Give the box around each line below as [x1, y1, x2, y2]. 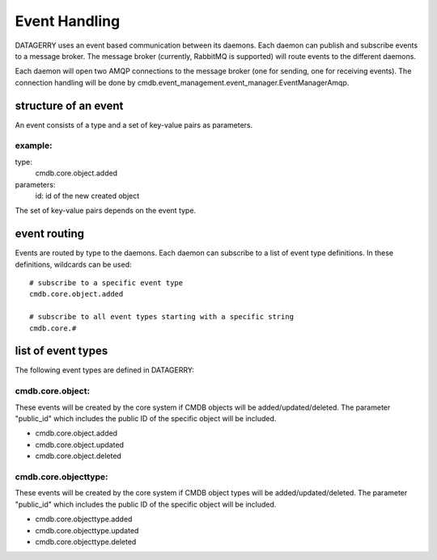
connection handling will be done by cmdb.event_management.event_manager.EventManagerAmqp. [15, 78, 350, 87]
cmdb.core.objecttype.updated [35, 525, 139, 535]
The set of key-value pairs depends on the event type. [15, 206, 197, 216]
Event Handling [15, 12, 121, 30]
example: [15, 140, 53, 151]
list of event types [15, 344, 108, 358]
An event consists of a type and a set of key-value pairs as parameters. [15, 120, 253, 129]
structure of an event [15, 99, 124, 112]
